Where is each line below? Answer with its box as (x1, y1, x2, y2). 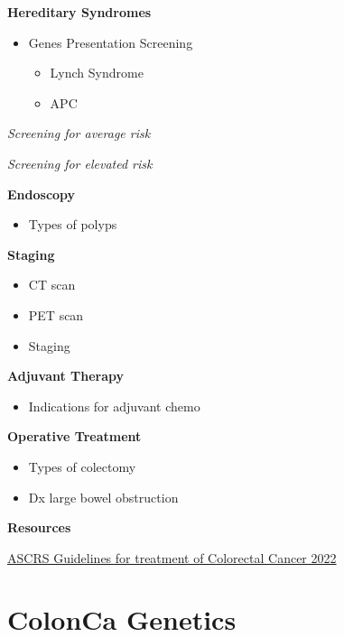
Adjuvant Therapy (7, 366, 125, 385)
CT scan (28, 275, 76, 294)
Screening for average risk (7, 124, 151, 143)
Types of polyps (28, 215, 117, 234)
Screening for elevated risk (7, 153, 153, 172)
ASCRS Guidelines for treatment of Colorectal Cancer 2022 (7, 548, 337, 567)
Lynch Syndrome (50, 63, 144, 82)
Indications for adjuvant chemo (28, 396, 200, 415)
